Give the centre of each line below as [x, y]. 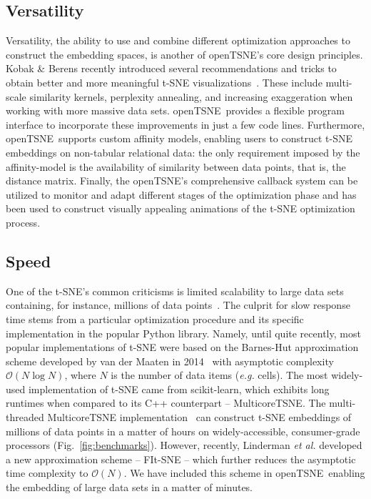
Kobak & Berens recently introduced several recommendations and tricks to [171, 68]
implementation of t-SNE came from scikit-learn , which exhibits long [179, 389]
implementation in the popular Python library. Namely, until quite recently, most [183, 333]
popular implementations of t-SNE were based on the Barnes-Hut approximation [182, 347]
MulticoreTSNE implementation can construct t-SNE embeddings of [199, 417]
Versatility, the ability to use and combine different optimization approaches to [178, 40]
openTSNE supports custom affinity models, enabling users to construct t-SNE [179, 138]
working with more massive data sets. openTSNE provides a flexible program [175, 110]
